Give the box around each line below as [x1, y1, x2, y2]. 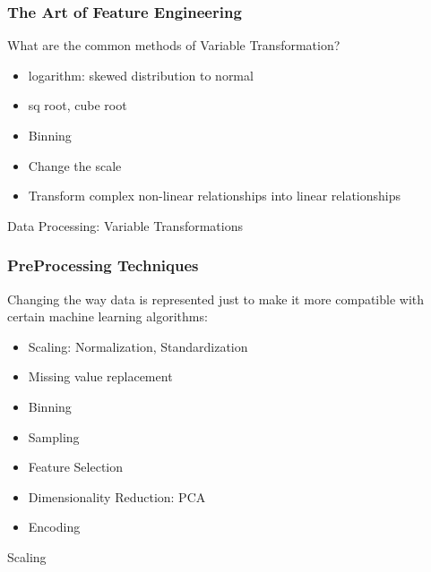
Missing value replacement [28, 367, 173, 386]
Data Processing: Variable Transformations [7, 216, 243, 235]
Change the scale [28, 156, 122, 175]
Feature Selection [28, 457, 124, 476]
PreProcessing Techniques [7, 254, 199, 277]
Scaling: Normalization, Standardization [28, 337, 248, 355]
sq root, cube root [28, 96, 127, 115]
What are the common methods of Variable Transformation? [7, 36, 340, 55]
